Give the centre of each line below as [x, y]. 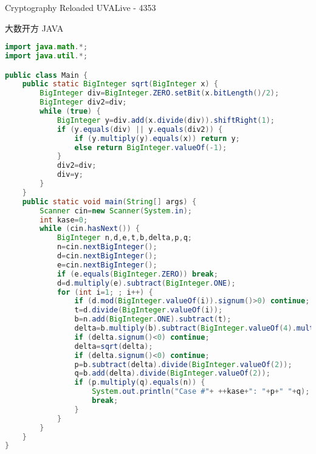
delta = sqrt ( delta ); [114, 346]
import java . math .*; [46, 47]
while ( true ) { [70, 112]
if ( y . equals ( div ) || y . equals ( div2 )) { [140, 129]
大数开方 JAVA [34, 28]
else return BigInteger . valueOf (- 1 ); [151, 147]
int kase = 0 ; [64, 220]
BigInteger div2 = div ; [83, 102]
